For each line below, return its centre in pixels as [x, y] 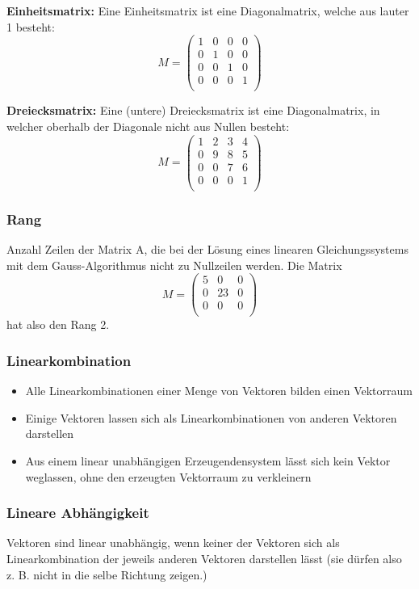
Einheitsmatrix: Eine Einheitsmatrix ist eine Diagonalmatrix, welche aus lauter [208, 11]
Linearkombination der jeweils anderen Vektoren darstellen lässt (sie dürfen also [204, 558]
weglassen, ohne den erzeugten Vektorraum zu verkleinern [168, 476]
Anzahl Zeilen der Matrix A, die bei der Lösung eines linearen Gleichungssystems [207, 249]
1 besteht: [31, 26]
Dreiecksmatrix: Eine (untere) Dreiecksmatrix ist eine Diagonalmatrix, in [193, 110]
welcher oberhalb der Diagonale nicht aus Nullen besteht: [148, 126]
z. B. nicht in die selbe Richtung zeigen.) [107, 574]
